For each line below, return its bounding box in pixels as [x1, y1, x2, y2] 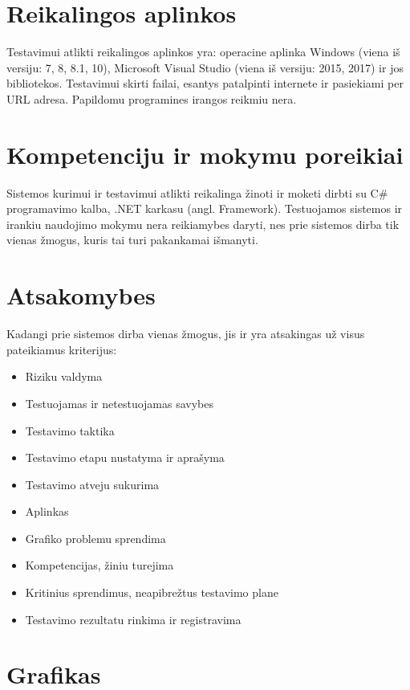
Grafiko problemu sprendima [25, 529, 166, 546]
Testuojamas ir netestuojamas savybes [25, 394, 214, 411]
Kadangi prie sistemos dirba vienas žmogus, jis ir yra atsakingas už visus [6, 325, 365, 342]
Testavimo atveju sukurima [25, 476, 160, 492]
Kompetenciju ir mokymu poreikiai [6, 137, 404, 170]
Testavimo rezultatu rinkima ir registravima [25, 610, 242, 627]
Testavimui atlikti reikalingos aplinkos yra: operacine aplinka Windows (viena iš [6, 43, 400, 60]
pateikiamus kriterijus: [6, 341, 117, 357]
